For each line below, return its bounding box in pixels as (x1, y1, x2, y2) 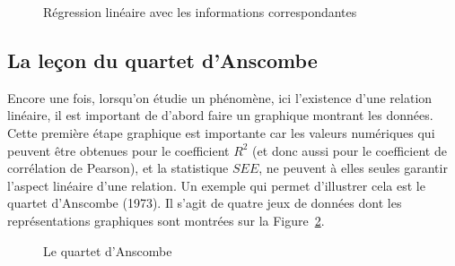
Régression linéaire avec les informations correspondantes (43, 3, 357, 21)
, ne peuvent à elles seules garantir (258, 159, 448, 177)
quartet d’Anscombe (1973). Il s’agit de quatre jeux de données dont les (7, 193, 402, 212)
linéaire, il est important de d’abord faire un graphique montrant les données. (7, 106, 433, 124)
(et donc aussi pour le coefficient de (252, 141, 447, 159)
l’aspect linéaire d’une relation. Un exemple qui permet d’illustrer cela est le (7, 176, 425, 194)
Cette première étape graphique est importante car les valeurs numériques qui (7, 123, 435, 142)
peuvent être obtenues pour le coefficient (7, 141, 230, 159)
